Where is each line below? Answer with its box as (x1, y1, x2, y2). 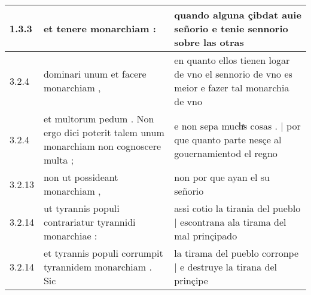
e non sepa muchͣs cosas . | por (174, 118, 301, 133)
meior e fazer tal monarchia (174, 81, 289, 94)
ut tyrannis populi (43, 201, 120, 215)
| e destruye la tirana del (174, 260, 278, 274)
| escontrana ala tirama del (174, 215, 286, 229)
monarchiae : (43, 229, 97, 242)
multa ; (43, 153, 74, 167)
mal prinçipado (174, 229, 237, 242)
